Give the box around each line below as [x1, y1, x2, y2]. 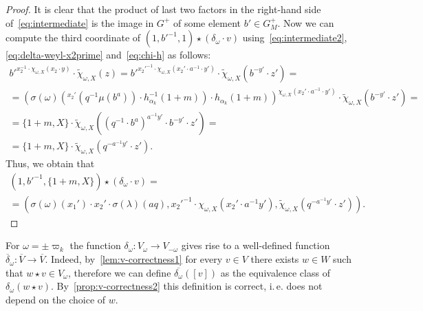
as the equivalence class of [220, 265, 330, 279]
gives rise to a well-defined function [181, 238, 330, 253]
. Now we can [277, 15, 334, 30]
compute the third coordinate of [6, 30, 141, 45]
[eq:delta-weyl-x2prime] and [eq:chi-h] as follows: [6, 47, 211, 62]
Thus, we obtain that [6, 156, 95, 171]
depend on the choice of [6, 292, 106, 306]
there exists [250, 252, 299, 266]
